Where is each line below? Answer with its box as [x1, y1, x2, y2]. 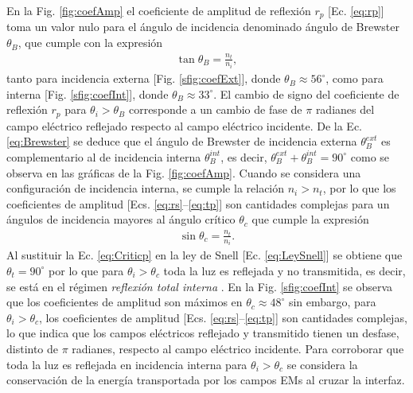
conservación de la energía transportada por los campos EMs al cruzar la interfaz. [6, 372, 405, 388]
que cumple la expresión [251, 211, 369, 228]
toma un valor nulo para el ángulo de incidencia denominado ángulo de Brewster [6, 18, 399, 35]
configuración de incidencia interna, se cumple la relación [6, 180, 285, 196]
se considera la [286, 356, 358, 372]
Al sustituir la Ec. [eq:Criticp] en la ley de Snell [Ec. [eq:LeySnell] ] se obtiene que [6, 247, 403, 263]
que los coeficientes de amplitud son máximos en [6, 294, 243, 310]
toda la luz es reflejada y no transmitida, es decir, [163, 262, 406, 278]
